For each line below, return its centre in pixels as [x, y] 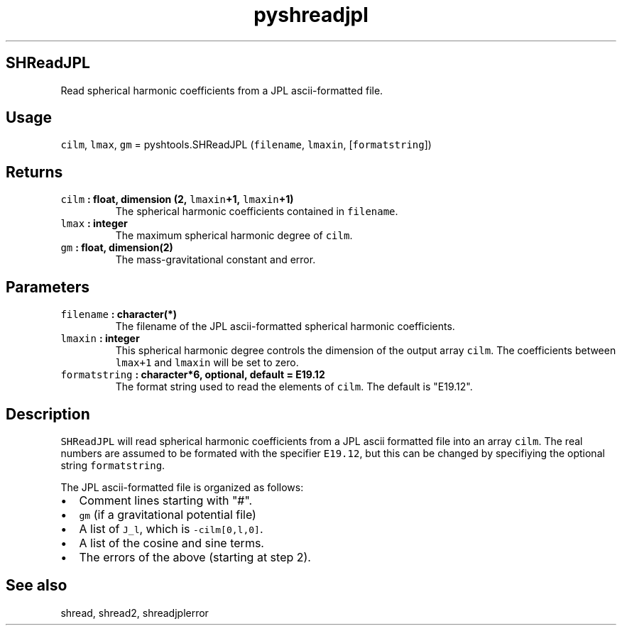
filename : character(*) [119, 314]
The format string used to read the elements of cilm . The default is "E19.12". [294, 387]
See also [37, 586]
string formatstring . [113, 465]
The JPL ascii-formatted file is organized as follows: [182, 487]
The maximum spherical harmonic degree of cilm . [234, 236]
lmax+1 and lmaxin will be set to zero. [207, 363]
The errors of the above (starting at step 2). [195, 557]
